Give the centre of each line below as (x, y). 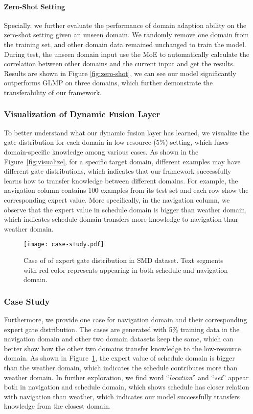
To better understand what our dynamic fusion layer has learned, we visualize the (127, 132)
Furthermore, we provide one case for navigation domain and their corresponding (126, 319)
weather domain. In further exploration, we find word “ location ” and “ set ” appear (126, 377)
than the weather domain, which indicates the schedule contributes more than (121, 367)
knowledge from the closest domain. (57, 406)
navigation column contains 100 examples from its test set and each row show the (126, 190)
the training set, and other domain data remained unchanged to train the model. (125, 44)
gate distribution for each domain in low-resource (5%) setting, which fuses (116, 142)
